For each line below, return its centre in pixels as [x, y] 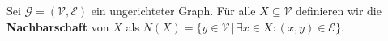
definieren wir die [339, 10]
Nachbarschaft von [58, 26]
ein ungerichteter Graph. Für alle [173, 10]
